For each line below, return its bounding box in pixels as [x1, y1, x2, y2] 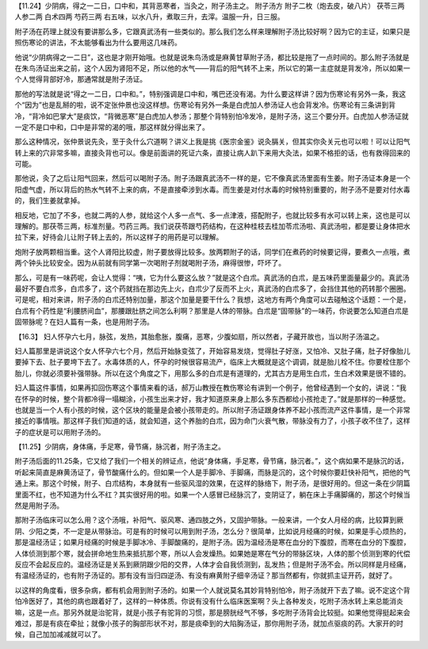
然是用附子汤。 [14, 501, 63, 510]
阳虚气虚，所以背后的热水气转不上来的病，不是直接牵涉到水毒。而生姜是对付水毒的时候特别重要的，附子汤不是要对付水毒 [14, 185, 411, 194]
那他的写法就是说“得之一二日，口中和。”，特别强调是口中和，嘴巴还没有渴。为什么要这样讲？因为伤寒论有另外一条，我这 [14, 89, 407, 98]
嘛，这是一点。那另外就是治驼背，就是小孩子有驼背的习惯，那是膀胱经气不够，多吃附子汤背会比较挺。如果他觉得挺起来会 [14, 607, 411, 617]
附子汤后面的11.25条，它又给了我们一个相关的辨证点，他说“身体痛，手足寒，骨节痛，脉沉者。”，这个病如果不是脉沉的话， [14, 456, 408, 466]
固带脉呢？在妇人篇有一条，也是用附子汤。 [14, 317, 154, 326]
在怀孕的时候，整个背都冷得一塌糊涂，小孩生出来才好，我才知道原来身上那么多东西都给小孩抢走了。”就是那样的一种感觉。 [14, 394, 411, 403]
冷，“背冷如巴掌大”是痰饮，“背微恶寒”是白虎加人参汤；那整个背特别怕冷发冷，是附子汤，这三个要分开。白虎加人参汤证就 [14, 111, 409, 120]
